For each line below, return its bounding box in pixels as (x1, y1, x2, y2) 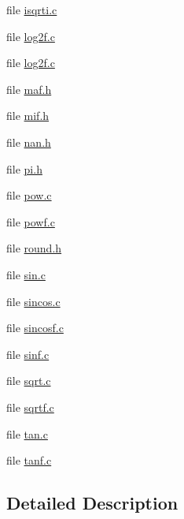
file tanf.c (6, 452, 52, 469)
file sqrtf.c (6, 398, 54, 415)
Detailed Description (6, 491, 178, 515)
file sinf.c (6, 345, 50, 362)
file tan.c (6, 425, 48, 442)
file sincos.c (6, 293, 61, 309)
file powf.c (6, 213, 55, 230)
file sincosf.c (6, 319, 64, 336)
